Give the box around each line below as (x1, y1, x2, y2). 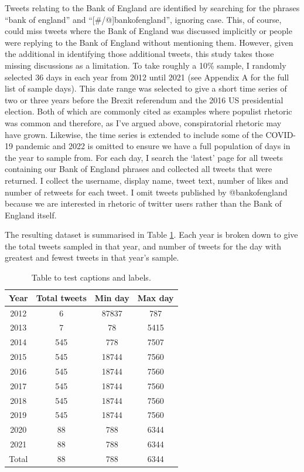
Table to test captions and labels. (31, 271, 151, 284)
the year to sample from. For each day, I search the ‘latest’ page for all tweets (5, 151, 283, 163)
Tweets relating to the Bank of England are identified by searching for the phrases (5, 2, 300, 14)
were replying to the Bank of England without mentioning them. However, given (5, 36, 293, 48)
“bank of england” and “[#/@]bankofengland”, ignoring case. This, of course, (5, 13, 282, 25)
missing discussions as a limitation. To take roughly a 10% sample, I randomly (5, 59, 286, 71)
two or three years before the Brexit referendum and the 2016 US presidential (5, 93, 283, 106)
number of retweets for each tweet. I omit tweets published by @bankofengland (5, 186, 288, 198)
